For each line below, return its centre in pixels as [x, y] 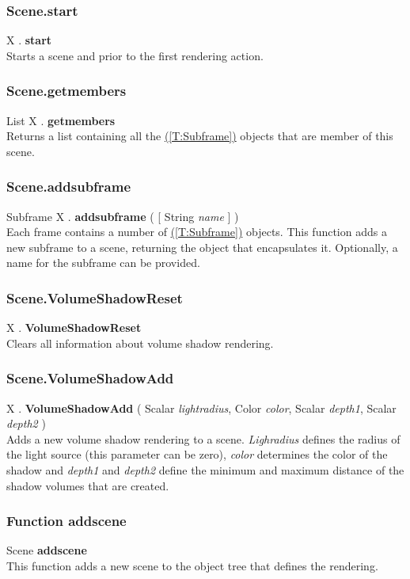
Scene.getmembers [66, 91]
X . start [29, 40]
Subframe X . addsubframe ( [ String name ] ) [123, 216]
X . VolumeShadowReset [74, 328]
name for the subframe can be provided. [103, 263]
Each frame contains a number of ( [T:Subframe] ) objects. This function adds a [197, 232]
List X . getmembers [61, 120]
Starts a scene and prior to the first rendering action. [135, 55]
